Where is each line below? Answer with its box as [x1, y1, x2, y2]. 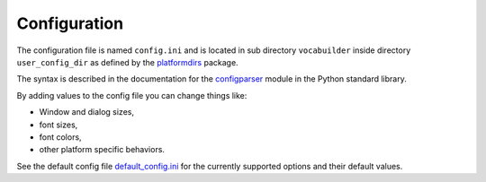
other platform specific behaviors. [39, 144, 166, 155]
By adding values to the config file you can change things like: [16, 90, 247, 100]
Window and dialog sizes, [39, 107, 135, 117]
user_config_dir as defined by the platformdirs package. [16, 56, 238, 67]
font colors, [39, 131, 82, 143]
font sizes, [39, 119, 78, 130]
